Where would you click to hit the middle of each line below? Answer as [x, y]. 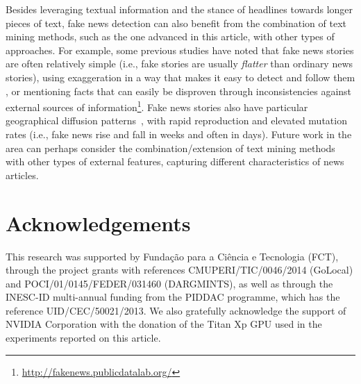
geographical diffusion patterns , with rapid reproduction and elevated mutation [176, 120]
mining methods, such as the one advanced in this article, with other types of [170, 36]
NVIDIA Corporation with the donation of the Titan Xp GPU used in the [164, 324]
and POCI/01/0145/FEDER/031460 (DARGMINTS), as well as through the [169, 283]
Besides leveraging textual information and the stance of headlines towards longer [179, 9]
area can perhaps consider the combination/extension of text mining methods [170, 148]
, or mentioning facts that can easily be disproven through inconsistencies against [179, 91]
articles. [22, 175]
